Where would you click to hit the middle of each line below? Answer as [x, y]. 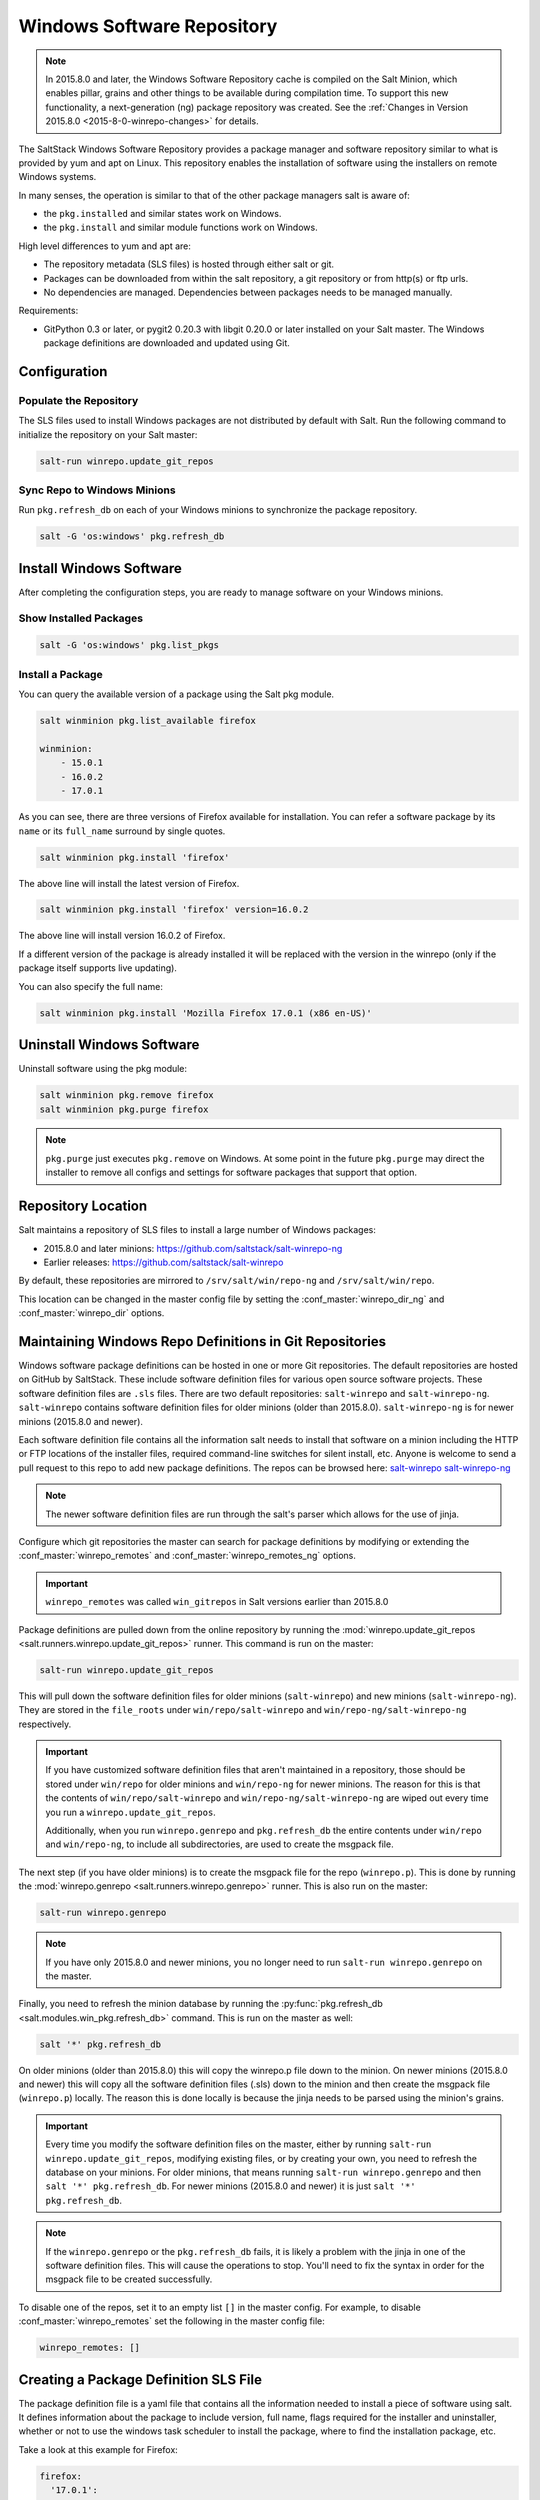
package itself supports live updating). [97, 968]
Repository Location [83, 1206]
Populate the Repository [78, 400]
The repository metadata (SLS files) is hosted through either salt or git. [189, 264]
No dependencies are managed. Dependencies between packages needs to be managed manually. [248, 292]
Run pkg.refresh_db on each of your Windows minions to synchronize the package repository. [218, 510]
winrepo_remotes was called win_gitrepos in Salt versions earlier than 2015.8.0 [217, 1602]
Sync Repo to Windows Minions [97, 490]
